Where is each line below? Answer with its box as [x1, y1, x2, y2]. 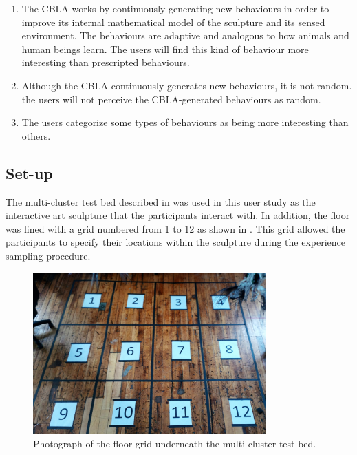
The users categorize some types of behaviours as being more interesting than [21, 115, 349, 129]
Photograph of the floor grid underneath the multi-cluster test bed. [33, 436, 316, 450]
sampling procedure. [6, 248, 91, 262]
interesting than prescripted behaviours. [21, 55, 190, 70]
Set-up [6, 162, 53, 183]
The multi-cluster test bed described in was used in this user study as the [6, 194, 316, 209]
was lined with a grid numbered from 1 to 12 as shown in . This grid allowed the [6, 221, 345, 235]
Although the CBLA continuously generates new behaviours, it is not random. [21, 78, 352, 92]
